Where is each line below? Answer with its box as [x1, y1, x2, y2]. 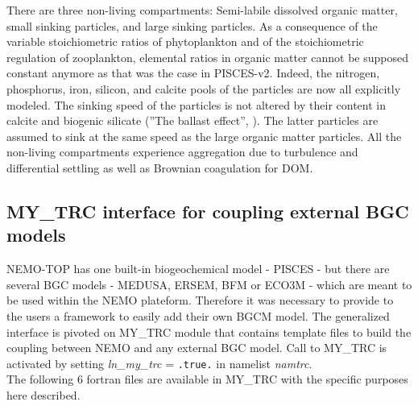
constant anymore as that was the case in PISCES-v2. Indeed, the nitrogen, [6, 64, 380, 81]
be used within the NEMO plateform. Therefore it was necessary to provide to [6, 292, 394, 309]
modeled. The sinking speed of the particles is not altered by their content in [6, 96, 386, 113]
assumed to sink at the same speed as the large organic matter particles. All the [6, 127, 402, 144]
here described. [6, 386, 81, 403]
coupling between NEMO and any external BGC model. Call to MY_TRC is [6, 339, 387, 356]
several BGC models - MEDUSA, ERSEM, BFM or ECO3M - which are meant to [6, 275, 412, 292]
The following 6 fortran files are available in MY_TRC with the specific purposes [6, 371, 408, 387]
